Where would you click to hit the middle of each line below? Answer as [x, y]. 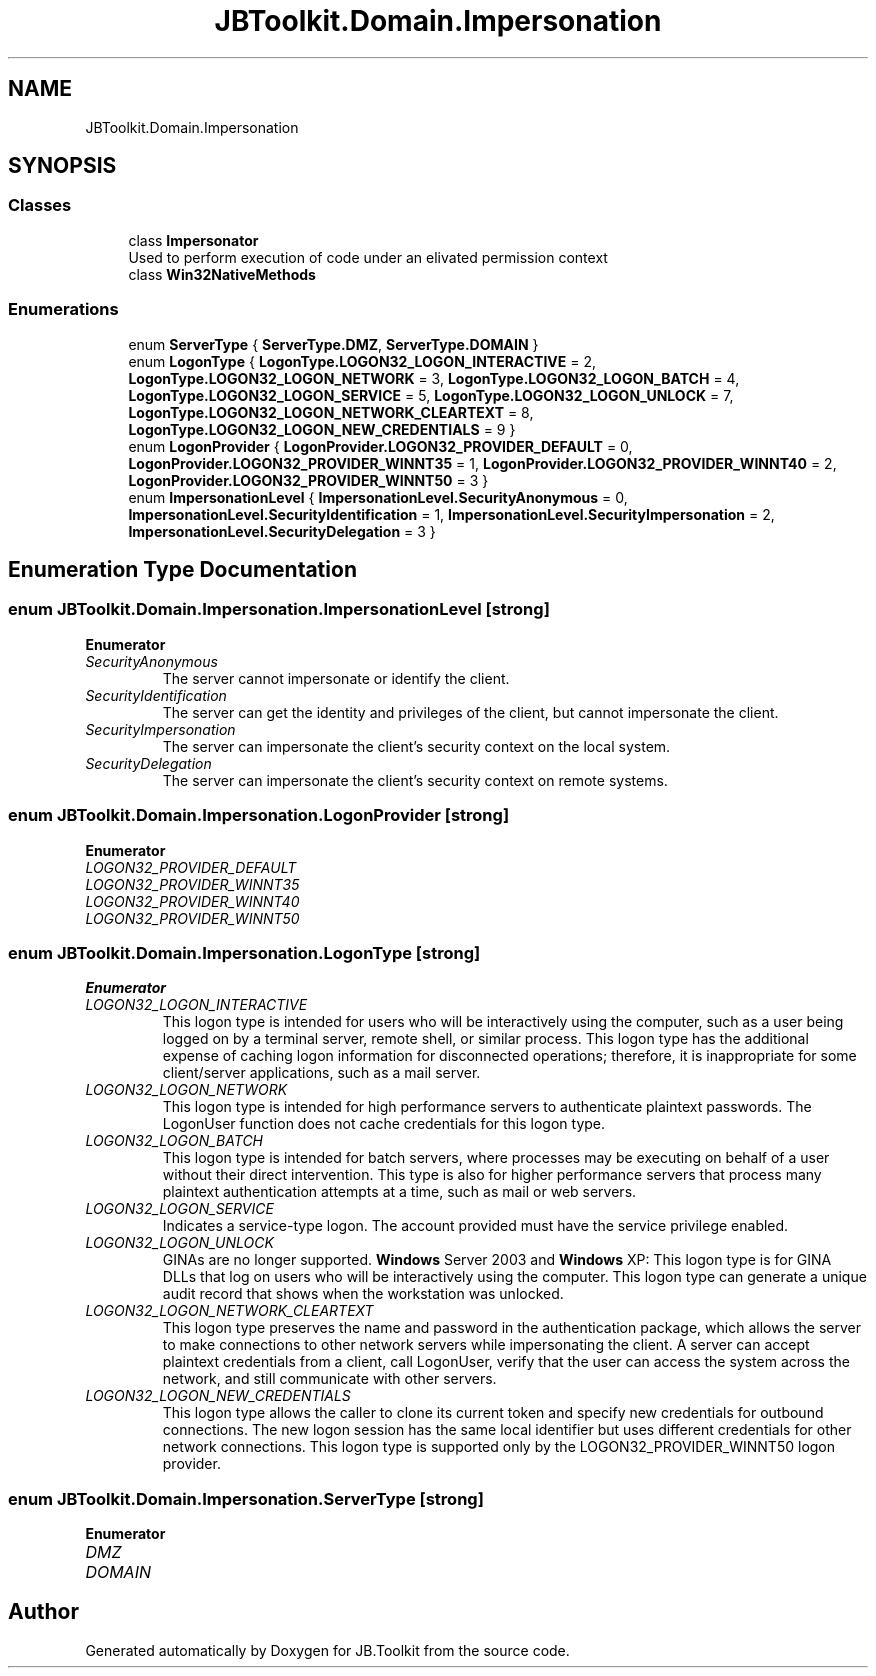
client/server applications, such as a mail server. [321, 1073]
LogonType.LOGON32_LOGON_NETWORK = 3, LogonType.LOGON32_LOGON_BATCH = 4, [434, 378]
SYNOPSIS [62, 166]
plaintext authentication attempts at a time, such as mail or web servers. [399, 1192]
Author [43, 1612]
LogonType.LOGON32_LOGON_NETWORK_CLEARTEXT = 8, [331, 412]
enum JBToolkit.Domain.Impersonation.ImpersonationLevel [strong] [279, 609]
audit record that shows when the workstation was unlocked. [363, 1294]
